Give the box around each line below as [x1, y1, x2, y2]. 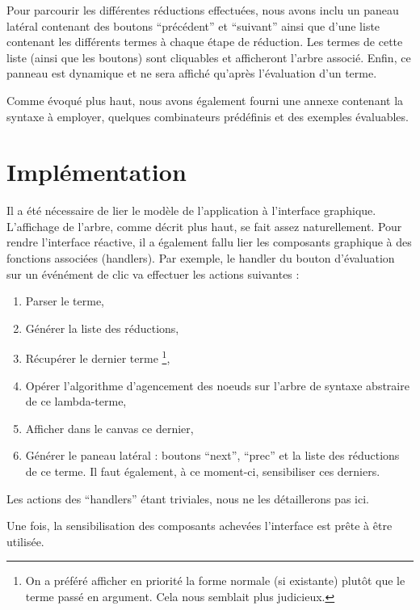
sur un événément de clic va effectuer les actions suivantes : [6, 265, 300, 282]
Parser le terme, [25, 292, 104, 309]
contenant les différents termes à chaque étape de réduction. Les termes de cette [6, 33, 403, 50]
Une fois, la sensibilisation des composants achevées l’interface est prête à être [6, 517, 393, 534]
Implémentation [6, 155, 187, 188]
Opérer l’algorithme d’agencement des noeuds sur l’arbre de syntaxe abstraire [25, 377, 409, 393]
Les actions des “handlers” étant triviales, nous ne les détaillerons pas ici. [6, 490, 369, 507]
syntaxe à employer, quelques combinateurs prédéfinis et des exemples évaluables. [6, 107, 409, 124]
